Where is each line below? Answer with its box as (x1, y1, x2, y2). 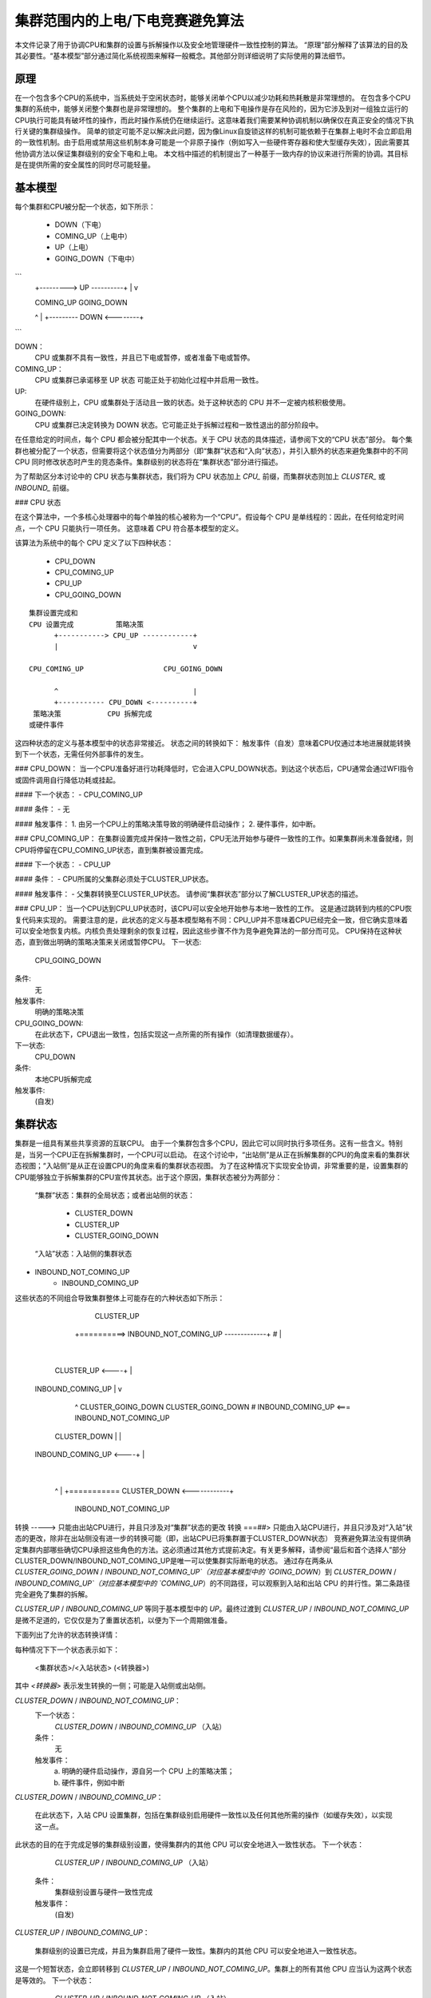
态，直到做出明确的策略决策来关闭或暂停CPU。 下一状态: (14, 937, 202, 947)
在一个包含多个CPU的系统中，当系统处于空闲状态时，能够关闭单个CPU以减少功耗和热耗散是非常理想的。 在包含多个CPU (14, 93, 411, 102)
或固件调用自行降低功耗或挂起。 (14, 775, 120, 785)
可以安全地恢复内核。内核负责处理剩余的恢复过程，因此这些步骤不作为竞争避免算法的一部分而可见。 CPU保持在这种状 (14, 925, 402, 935)
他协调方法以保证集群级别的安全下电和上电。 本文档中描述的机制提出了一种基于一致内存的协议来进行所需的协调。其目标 (14, 149, 409, 158)
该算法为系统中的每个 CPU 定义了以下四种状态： (14, 538, 174, 547)
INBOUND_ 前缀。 (14, 483, 73, 492)
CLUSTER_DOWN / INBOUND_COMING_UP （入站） (54, 1721, 227, 1731)
